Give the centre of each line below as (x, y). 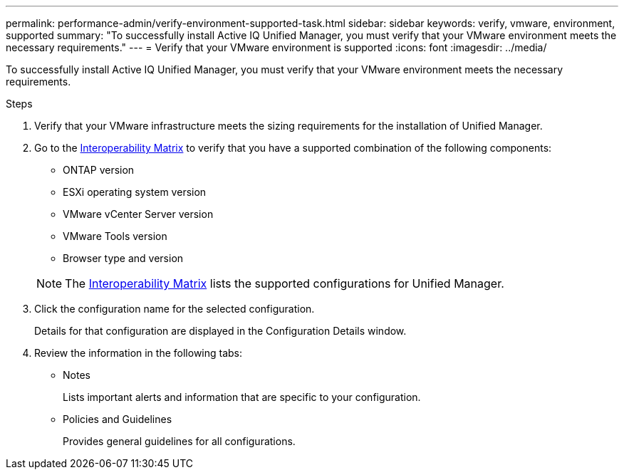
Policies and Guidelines (118, 419)
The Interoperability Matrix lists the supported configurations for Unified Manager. (285, 283)
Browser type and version (123, 258)
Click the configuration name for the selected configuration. (175, 309)
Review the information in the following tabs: (139, 353)
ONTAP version (99, 170)
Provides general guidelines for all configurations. (179, 441)
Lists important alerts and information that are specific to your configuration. (242, 397)
